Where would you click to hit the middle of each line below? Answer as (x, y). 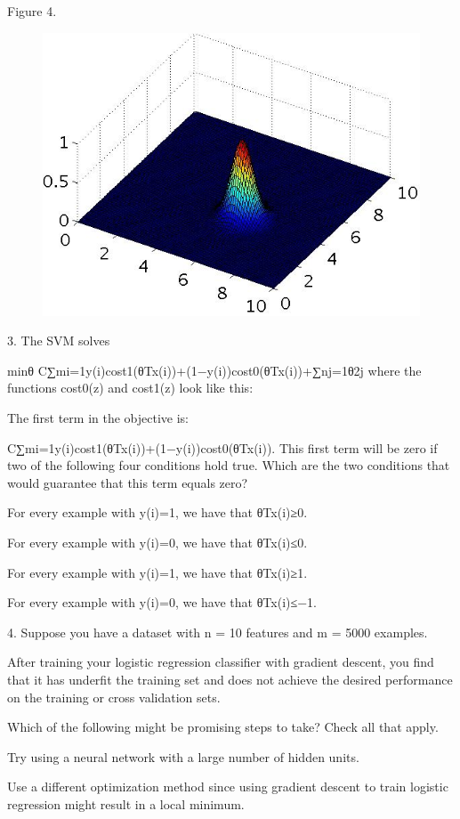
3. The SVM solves (59, 341)
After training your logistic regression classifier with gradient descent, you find (221, 662)
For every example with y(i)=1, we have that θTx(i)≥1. (157, 572)
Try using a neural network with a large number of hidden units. (183, 756)
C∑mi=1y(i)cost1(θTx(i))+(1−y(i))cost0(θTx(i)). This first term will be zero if (222, 447)
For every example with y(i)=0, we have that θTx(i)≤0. (157, 542)
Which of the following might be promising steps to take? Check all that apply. (223, 727)
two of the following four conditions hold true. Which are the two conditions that (229, 465)
